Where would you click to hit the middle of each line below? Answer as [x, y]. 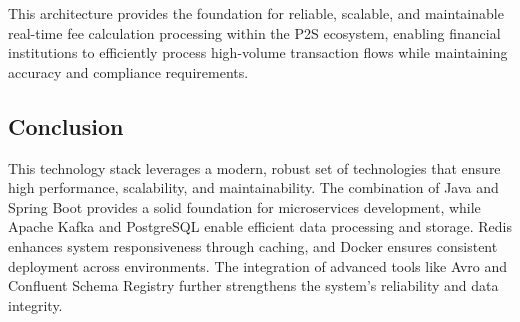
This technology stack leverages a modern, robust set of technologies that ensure [254, 167]
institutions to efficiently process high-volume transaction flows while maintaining [258, 52]
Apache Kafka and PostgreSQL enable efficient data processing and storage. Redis [260, 226]
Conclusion [66, 125]
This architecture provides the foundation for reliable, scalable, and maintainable [256, 13]
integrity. [35, 304]
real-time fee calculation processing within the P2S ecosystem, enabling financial [254, 32]
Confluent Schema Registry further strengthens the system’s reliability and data [253, 285]
